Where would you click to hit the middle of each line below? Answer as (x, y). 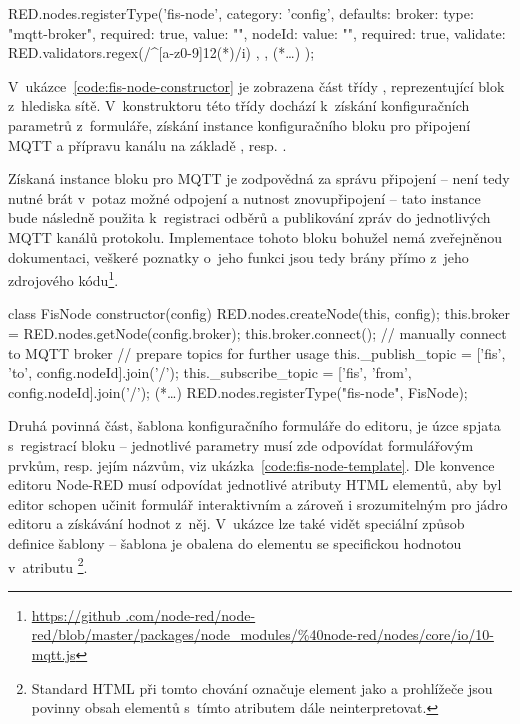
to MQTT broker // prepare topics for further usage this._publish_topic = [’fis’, (257, 352)
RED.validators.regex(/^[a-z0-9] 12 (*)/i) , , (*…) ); (161, 52)
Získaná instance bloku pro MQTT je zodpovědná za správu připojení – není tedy (259, 178)
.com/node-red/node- (190, 614)
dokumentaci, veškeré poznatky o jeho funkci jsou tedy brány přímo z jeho (238, 256)
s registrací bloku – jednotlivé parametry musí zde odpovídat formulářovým (241, 444)
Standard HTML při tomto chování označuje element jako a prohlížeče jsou (262, 687)
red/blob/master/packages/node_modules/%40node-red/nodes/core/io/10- (262, 634)
